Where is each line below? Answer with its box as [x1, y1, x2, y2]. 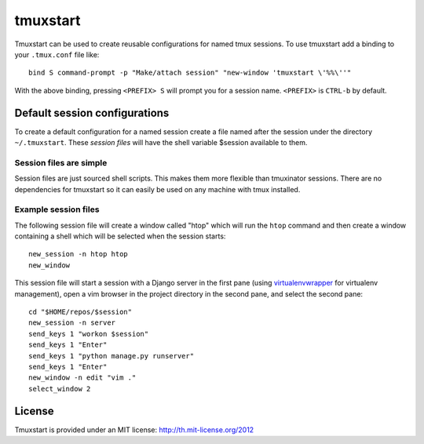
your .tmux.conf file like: [14, 49, 100, 59]
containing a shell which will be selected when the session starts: [14, 231, 226, 241]
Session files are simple [14, 157, 108, 168]
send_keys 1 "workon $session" [28, 329, 149, 338]
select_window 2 [28, 384, 91, 393]
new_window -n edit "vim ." [28, 373, 137, 382]
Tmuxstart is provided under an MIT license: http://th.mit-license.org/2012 [14, 424, 254, 435]
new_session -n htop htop [28, 249, 129, 259]
